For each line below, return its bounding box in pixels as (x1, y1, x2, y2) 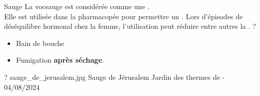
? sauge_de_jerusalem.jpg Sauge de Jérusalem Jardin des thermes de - (4, 71, 225, 82)
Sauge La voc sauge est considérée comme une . (4, 1, 150, 11)
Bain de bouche (16, 37, 64, 48)
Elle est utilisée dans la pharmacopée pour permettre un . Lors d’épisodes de (4, 11, 243, 21)
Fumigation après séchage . (16, 55, 104, 65)
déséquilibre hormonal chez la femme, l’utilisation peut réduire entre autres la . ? (4, 21, 256, 31)
